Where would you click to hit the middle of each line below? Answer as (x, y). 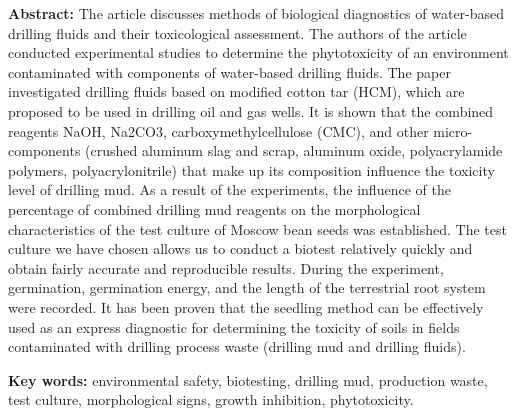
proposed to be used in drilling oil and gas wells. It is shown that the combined (251, 110)
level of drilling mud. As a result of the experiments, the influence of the (229, 189)
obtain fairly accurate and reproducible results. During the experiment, (226, 267)
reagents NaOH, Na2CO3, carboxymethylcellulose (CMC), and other (218, 130)
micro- (453, 130)
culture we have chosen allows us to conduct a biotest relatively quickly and (240, 248)
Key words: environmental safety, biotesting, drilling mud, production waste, (248, 379)
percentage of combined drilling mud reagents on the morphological (214, 208)
